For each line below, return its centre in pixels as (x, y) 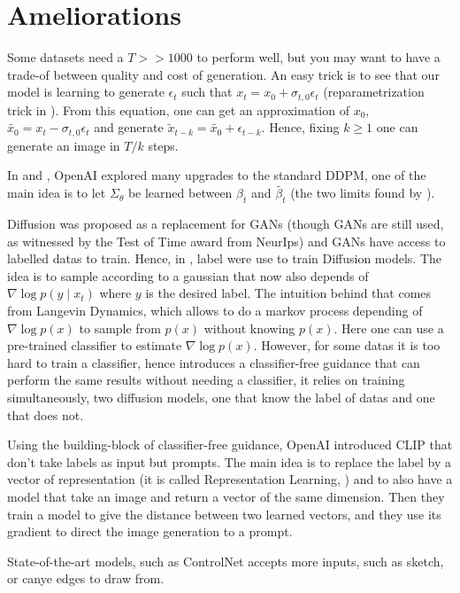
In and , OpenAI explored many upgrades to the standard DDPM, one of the (217, 175)
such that (207, 92)
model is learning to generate (86, 92)
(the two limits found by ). (363, 193)
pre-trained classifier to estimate (95, 345)
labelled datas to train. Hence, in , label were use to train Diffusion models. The (224, 258)
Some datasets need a (65, 57)
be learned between (180, 193)
